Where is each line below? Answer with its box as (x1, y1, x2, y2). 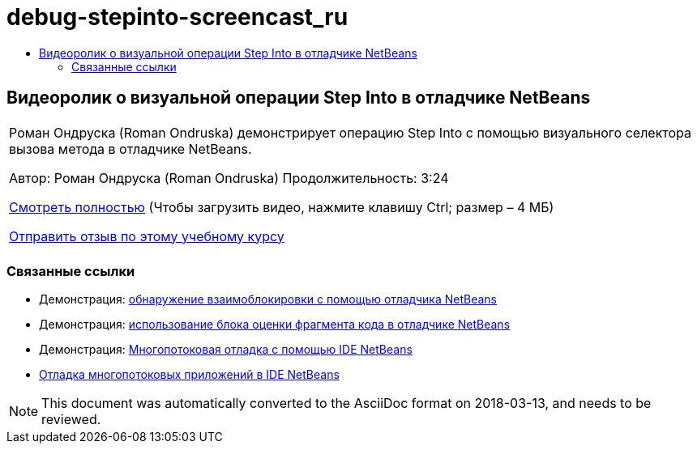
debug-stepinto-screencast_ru (6, 3, 348, 31)
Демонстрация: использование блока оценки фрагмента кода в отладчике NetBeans (39, 317, 511, 332)
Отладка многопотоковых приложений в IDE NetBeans (39, 367, 340, 382)
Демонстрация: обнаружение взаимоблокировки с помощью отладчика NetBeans (39, 292, 497, 307)
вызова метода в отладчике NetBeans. (9, 140, 252, 157)
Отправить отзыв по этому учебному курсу (9, 227, 284, 244)
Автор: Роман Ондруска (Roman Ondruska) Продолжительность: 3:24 (9, 169, 449, 186)
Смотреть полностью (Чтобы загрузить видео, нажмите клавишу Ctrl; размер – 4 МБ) (9, 198, 554, 215)
